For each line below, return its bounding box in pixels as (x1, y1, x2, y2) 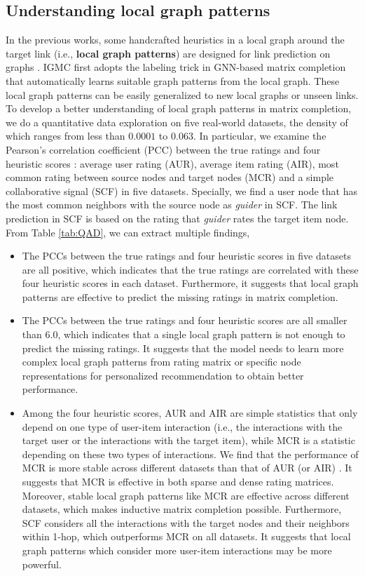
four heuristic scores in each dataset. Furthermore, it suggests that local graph (22, 276, 359, 290)
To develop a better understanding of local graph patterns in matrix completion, (6, 101, 352, 116)
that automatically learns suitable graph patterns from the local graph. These (6, 73, 340, 88)
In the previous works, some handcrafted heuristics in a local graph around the (6, 32, 345, 47)
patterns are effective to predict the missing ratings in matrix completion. (22, 289, 338, 304)
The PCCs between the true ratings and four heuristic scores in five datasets (22, 248, 351, 263)
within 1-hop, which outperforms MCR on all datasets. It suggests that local (22, 529, 351, 544)
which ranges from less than (6, 128, 125, 143)
